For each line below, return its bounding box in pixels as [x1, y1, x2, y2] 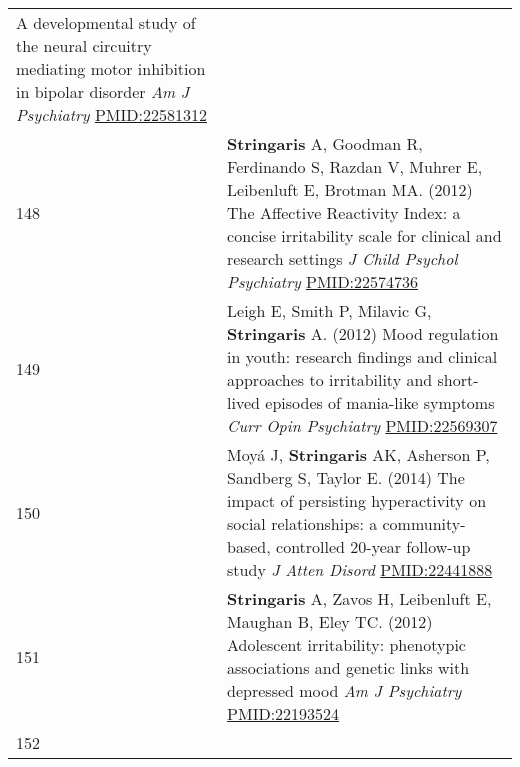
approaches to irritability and [227, 368, 433, 391]
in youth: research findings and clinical [227, 345, 498, 368]
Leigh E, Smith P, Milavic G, [227, 299, 432, 322]
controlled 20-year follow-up [276, 535, 471, 558]
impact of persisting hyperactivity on [227, 489, 487, 512]
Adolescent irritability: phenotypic [227, 633, 466, 656]
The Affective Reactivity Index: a [227, 201, 461, 224]
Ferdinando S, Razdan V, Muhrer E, [227, 155, 483, 178]
